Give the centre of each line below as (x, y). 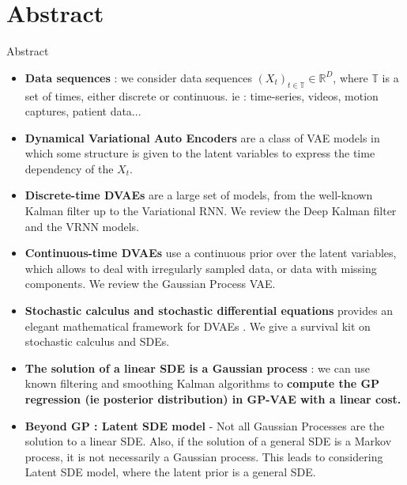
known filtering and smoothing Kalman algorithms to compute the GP (202, 383)
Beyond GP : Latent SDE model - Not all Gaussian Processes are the (205, 425)
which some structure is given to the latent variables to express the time (200, 153)
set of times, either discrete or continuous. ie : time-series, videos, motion (202, 95)
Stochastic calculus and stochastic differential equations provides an (209, 311)
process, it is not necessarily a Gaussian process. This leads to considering (204, 456)
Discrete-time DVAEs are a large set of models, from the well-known (199, 195)
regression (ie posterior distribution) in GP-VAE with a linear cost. (213, 399)
